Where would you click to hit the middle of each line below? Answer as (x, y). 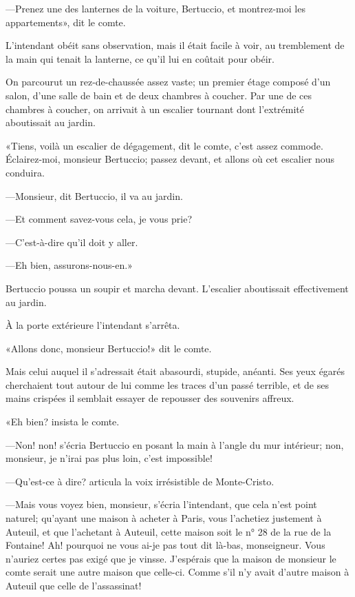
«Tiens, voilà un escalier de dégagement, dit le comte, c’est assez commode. (164, 145)
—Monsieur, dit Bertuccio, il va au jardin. (94, 195)
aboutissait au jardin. (51, 122)
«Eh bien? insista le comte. (63, 422)
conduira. (25, 172)
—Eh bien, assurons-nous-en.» (69, 265)
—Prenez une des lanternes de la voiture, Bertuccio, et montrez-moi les (155, 8)
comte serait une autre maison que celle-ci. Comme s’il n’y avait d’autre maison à (177, 572)
